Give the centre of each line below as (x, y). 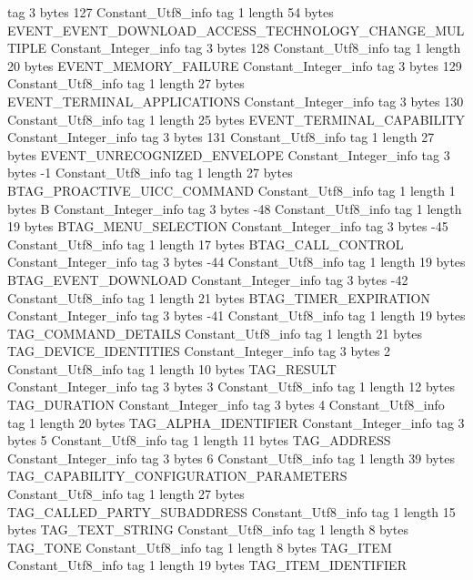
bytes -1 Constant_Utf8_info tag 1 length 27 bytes (150, 173)
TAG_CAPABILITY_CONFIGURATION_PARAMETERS (177, 476)
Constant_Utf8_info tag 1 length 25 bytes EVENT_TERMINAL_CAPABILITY (236, 119)
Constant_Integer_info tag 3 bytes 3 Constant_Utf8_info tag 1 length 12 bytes (231, 387)
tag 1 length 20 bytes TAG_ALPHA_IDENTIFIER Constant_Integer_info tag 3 (236, 422)
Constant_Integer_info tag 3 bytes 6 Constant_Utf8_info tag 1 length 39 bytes (231, 458)
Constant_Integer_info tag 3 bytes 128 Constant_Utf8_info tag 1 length (256, 48)
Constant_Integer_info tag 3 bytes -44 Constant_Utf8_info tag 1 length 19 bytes (236, 262)
